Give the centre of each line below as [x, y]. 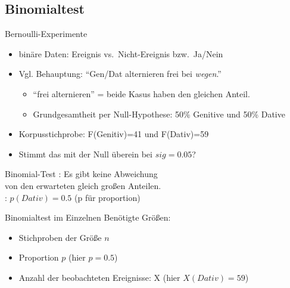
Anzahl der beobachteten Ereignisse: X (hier [99, 277]
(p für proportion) [107, 197]
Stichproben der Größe [60, 237]
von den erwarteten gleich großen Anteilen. [83, 185]
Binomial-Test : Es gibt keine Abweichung [81, 174]
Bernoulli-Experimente [46, 34]
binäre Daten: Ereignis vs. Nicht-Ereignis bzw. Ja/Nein [121, 53]
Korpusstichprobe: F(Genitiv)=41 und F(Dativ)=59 [114, 134]
